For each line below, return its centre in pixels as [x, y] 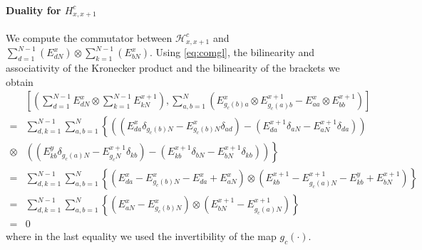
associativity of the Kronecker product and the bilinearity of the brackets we [173, 67]
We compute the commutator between [89, 37]
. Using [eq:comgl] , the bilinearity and [232, 52]
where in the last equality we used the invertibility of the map [141, 236]
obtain [20, 81]
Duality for [34, 10]
